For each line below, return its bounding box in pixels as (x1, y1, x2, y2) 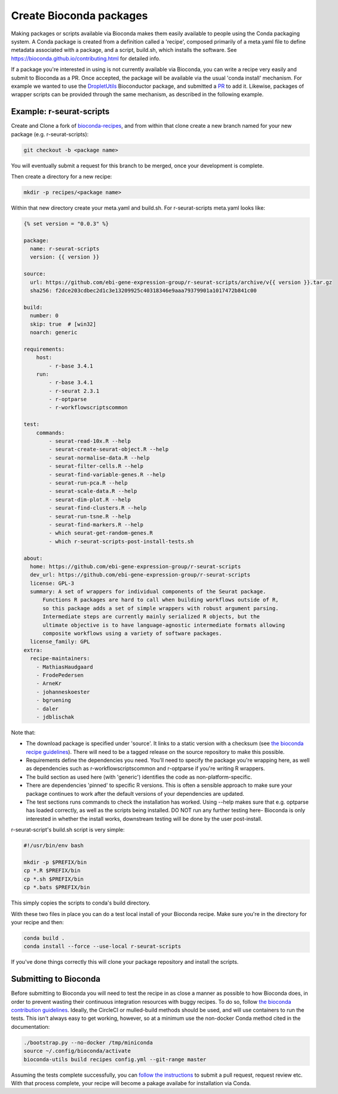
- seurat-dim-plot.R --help (48, 496, 131, 503)
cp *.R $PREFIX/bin (23, 867, 81, 874)
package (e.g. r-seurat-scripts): (11, 130, 89, 137)
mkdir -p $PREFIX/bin (23, 859, 87, 866)
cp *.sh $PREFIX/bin (23, 875, 84, 882)
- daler (36, 705, 59, 712)
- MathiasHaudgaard (36, 663, 94, 670)
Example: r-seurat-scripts (11, 106, 110, 117)
